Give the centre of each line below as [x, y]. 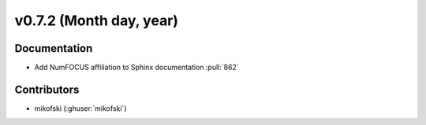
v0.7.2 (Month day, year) [97, 20]
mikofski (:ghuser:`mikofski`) [80, 108]
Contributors [47, 89]
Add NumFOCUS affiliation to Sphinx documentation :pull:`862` [137, 68]
